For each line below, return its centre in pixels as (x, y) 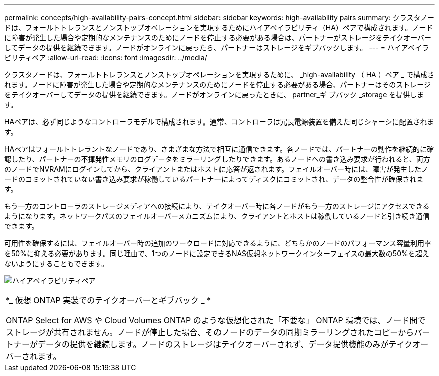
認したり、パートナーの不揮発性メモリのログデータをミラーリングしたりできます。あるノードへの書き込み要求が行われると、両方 (217, 159)
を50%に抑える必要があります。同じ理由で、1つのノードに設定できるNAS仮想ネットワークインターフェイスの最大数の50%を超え (217, 253)
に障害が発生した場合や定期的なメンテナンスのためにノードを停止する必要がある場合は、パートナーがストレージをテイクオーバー (218, 37)
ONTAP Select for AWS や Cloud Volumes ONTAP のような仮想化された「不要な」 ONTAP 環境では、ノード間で (216, 320)
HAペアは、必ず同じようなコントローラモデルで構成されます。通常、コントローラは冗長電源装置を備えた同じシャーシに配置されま (219, 122)
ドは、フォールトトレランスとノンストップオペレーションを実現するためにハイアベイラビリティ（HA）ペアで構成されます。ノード (219, 27)
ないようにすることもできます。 (56, 263)
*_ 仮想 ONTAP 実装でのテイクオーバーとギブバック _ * (108, 300)
